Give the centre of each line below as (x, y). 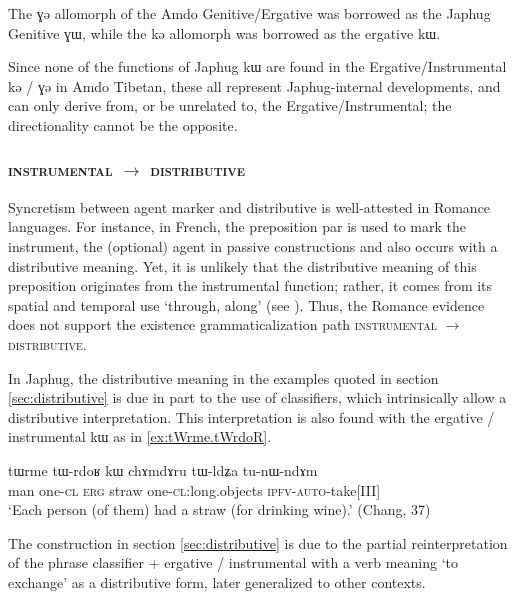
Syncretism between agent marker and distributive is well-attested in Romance (249, 206)
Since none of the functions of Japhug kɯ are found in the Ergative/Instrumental (257, 66)
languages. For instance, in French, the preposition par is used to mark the (237, 226)
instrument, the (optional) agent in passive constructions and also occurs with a (253, 245)
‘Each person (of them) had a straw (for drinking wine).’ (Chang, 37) (219, 509)
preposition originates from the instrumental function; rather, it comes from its (250, 285)
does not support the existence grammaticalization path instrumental (222, 324)
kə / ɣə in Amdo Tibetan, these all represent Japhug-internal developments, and (254, 85)
